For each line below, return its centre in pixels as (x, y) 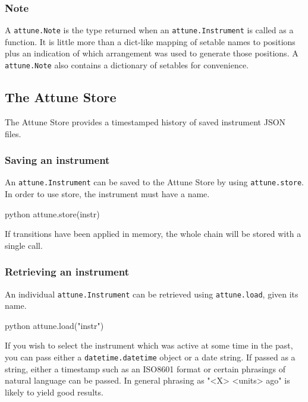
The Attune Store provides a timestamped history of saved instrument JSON (145, 121)
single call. (24, 245)
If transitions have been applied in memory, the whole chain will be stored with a (153, 234)
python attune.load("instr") (54, 325)
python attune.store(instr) (52, 213)
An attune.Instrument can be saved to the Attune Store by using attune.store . (154, 182)
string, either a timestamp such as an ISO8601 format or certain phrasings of (145, 368)
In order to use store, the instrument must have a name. (107, 193)
